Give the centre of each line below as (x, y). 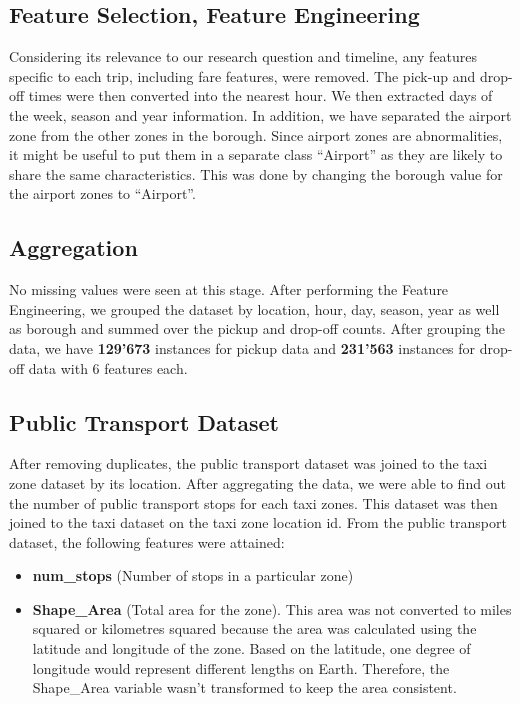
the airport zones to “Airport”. (102, 193)
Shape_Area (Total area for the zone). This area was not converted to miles (272, 608)
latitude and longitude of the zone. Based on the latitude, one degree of (251, 648)
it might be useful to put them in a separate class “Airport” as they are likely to (256, 154)
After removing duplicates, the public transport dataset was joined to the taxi (248, 463)
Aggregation (73, 247)
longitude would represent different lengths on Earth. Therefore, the (241, 667)
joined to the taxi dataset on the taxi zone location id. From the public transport (258, 522)
